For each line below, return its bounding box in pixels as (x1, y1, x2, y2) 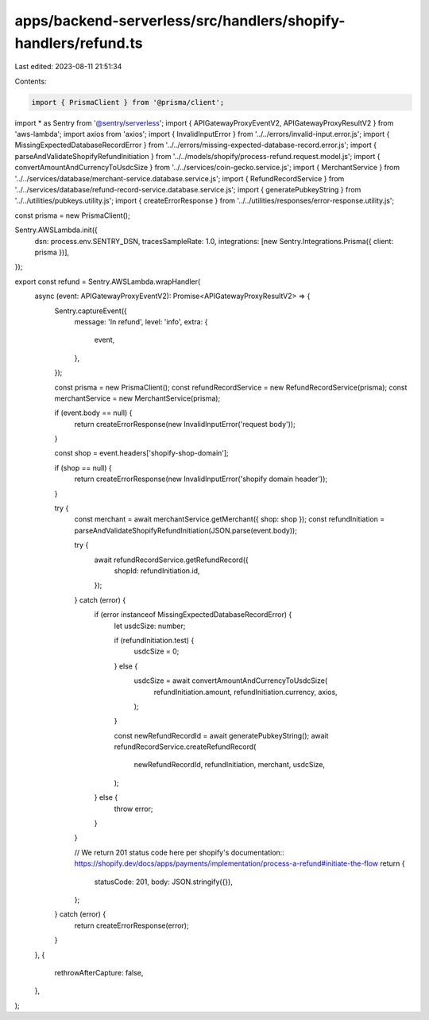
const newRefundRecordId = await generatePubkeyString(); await (114, 731, 329, 740)
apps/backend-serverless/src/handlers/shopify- (14, 12, 346, 29)
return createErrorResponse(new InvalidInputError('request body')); (74, 419, 296, 429)
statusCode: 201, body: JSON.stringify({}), (94, 877, 234, 886)
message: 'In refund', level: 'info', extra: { (74, 316, 208, 326)
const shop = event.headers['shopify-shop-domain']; (54, 448, 230, 458)
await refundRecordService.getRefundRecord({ (94, 555, 249, 564)
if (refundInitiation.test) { (114, 635, 195, 645)
